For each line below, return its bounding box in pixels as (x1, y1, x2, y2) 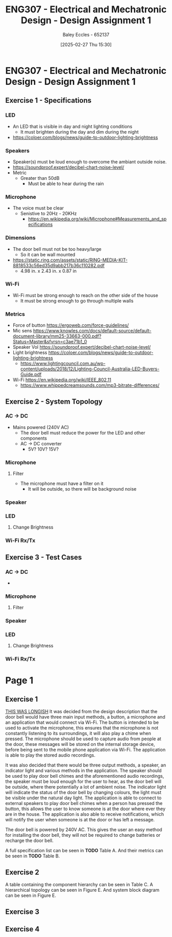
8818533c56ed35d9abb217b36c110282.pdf (12, 262, 105, 268)
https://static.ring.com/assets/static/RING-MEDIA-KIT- (12, 257, 128, 263)
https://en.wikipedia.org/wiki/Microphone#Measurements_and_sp (28, 216, 167, 222)
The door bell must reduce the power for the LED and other (20, 429, 145, 436)
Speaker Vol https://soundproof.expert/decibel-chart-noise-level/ (12, 344, 151, 350)
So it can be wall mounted (20, 251, 76, 257)
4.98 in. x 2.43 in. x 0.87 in (20, 268, 77, 274)
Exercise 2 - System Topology (5, 397, 103, 406)
